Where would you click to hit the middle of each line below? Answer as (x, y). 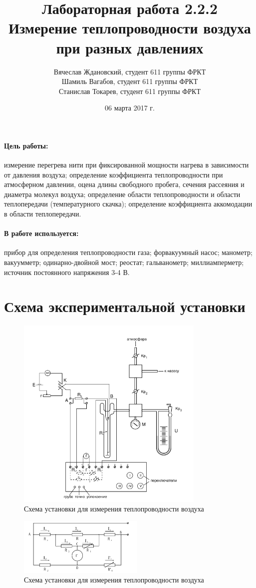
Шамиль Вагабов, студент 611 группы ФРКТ (130, 81)
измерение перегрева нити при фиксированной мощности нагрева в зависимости (127, 165)
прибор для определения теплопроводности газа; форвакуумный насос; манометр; (128, 252)
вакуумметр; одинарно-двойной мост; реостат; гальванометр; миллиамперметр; (124, 262)
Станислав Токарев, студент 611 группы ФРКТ (130, 91)
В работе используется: (41, 233)
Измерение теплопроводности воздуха (130, 28)
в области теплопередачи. (43, 214)
